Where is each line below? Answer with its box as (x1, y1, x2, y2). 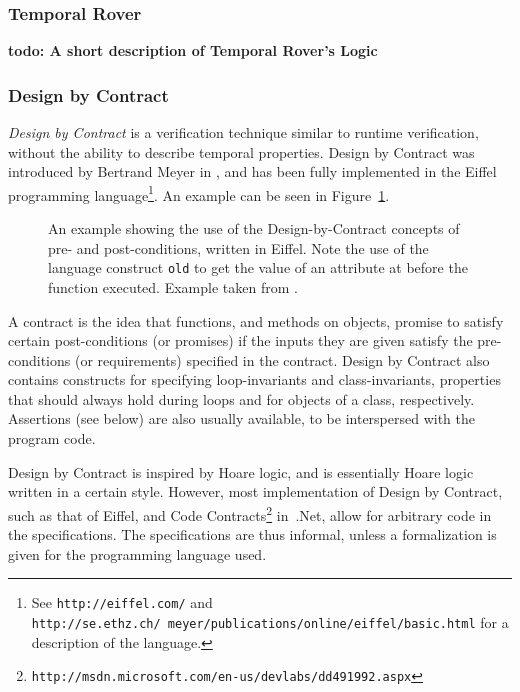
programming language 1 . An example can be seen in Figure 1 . (8, 181, 390, 205)
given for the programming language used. (8, 543, 267, 564)
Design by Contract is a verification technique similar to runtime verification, (8, 122, 479, 143)
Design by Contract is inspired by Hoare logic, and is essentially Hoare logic (8, 461, 474, 482)
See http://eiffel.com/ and (31, 592, 213, 613)
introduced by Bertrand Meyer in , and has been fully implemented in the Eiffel (8, 161, 497, 182)
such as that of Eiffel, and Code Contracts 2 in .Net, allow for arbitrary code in (8, 501, 492, 525)
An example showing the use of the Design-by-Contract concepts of (48, 218, 460, 239)
